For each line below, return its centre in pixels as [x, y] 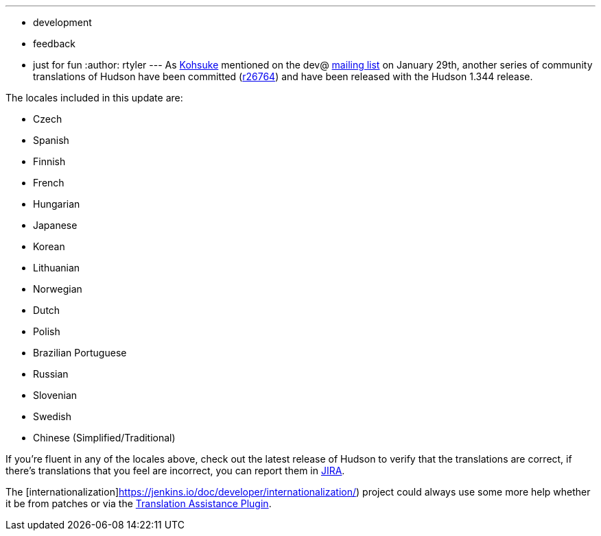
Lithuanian [57, 268]
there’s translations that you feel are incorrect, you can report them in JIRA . [175, 471]
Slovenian [55, 395]
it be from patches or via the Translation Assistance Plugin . [139, 503]
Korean [49, 246]
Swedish [52, 416]
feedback [54, 44]
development [62, 22]
